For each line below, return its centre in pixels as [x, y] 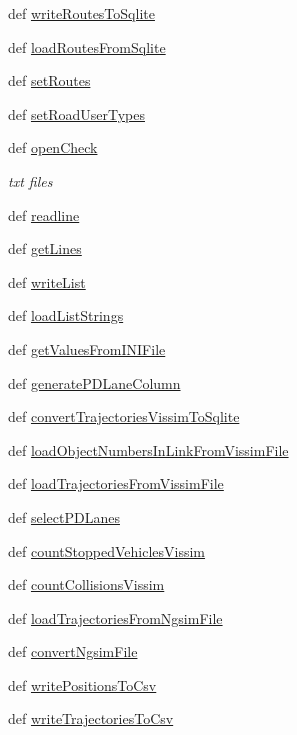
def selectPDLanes [64, 516]
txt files [30, 180]
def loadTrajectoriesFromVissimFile [116, 483]
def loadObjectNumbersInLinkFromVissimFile [148, 449]
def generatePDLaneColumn [94, 382]
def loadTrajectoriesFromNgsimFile [115, 617]
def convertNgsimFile [73, 651]
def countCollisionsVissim [86, 584]
